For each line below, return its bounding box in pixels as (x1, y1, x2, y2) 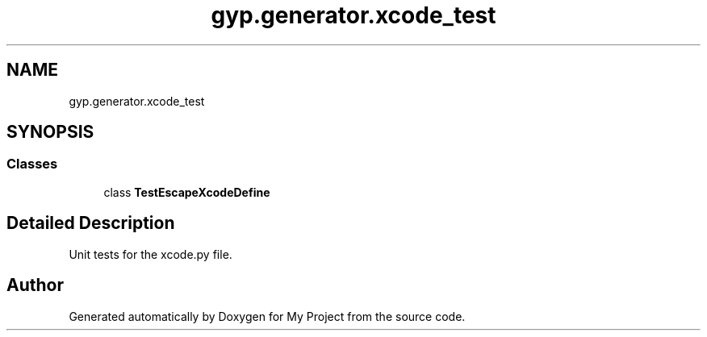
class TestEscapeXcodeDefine (103, 185, 270, 199)
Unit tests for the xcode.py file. (69, 247, 232, 261)
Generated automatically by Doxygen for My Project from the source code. (69, 309, 466, 323)
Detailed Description (6, 213, 175, 234)
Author (6, 275, 64, 296)
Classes (6, 156, 58, 173)
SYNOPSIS (6, 122, 94, 143)
